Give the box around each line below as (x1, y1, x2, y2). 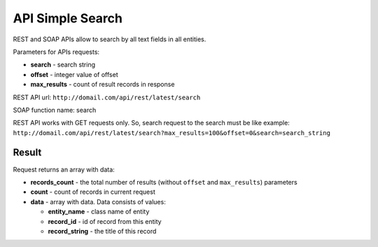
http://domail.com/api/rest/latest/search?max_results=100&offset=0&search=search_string (13, 129, 330, 136)
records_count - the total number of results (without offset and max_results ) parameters (30, 178, 297, 186)
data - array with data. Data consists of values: (30, 197, 166, 206)
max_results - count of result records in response (30, 80, 175, 89)
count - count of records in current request (30, 188, 155, 196)
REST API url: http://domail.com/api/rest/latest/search (13, 93, 201, 101)
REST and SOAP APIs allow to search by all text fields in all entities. (13, 35, 206, 43)
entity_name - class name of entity (48, 207, 150, 216)
